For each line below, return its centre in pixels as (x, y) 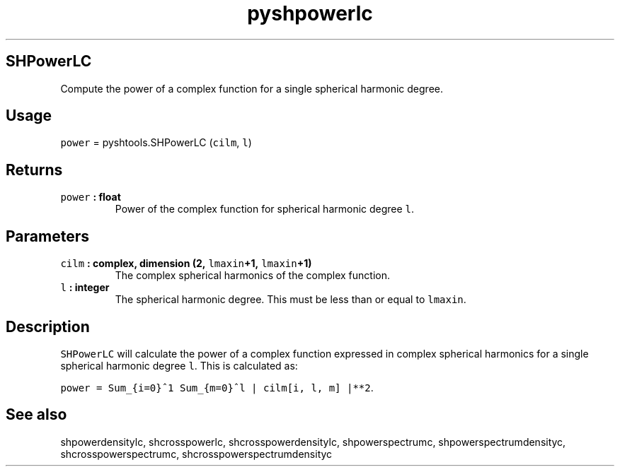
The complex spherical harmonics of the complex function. (252, 276)
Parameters (47, 236)
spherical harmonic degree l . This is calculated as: (179, 365)
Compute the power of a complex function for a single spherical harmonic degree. (252, 88)
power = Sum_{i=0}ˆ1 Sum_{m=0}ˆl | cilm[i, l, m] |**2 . (217, 387)
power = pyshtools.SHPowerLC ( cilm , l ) (156, 143)
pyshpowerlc (310, 13)
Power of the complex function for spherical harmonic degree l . (265, 209)
